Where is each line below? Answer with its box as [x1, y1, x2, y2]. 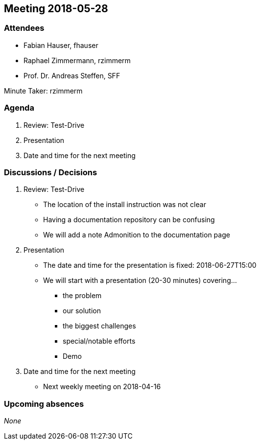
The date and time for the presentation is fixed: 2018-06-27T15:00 [43, 261, 257, 270]
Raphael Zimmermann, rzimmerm [24, 56, 131, 65]
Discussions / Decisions [4, 167, 97, 177]
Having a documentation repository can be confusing [43, 215, 215, 224]
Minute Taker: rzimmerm [4, 86, 83, 95]
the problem [63, 291, 102, 300]
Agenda [4, 103, 34, 113]
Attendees [4, 23, 45, 33]
